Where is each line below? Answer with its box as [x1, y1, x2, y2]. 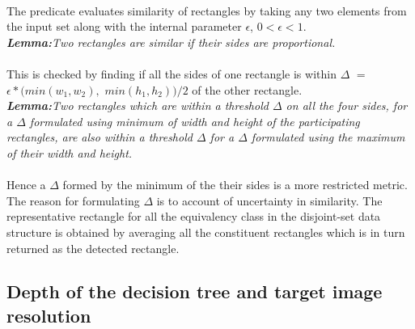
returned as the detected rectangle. [6, 239, 180, 256]
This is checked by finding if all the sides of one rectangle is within [6, 65, 337, 82]
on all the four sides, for [286, 97, 408, 114]
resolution [6, 302, 91, 327]
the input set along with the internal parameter [6, 18, 242, 35]
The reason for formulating [6, 192, 140, 209]
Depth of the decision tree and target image [6, 279, 383, 304]
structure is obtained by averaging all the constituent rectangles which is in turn [6, 223, 405, 240]
